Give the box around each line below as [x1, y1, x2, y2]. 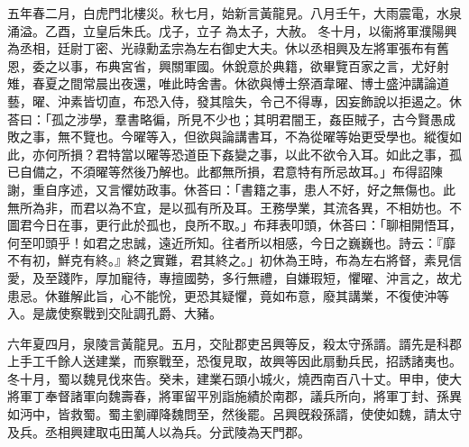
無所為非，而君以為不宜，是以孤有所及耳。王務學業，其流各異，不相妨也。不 [7, 197, 462, 216]
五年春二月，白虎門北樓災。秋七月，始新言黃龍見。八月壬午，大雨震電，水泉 [7, 4, 462, 22]
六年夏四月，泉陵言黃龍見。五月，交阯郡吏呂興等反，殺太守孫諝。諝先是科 [7, 333, 449, 352]
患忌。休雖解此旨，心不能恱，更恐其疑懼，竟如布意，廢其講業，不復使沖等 [7, 286, 449, 305]
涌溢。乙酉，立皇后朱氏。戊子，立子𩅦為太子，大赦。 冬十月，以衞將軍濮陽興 [7, 21, 457, 40]
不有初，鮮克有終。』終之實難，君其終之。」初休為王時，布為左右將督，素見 [7, 251, 449, 269]
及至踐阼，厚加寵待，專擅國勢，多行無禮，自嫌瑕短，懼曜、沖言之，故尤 [32, 268, 462, 287]
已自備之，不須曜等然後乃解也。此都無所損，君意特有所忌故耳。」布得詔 [7, 162, 430, 181]
